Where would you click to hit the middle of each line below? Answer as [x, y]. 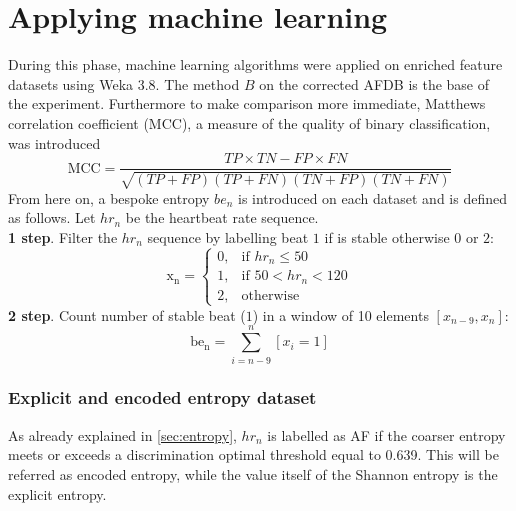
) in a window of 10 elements [340, 314]
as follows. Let [52, 217]
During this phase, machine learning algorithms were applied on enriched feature [255, 64]
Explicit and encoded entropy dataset [162, 397]
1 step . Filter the [63, 236]
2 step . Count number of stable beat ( [127, 314]
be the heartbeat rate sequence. [222, 217]
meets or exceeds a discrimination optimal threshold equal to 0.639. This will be [253, 454]
